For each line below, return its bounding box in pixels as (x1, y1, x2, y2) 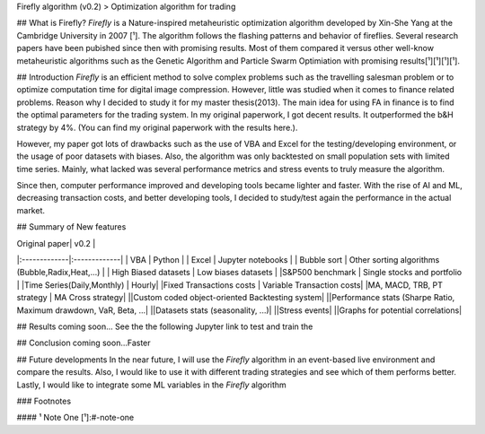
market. (16, 204, 45, 215)
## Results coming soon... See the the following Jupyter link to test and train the (16, 321, 313, 332)
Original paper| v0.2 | (16, 238, 96, 248)
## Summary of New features (16, 221, 127, 232)
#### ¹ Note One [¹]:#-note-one (16, 412, 135, 423)
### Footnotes (16, 395, 72, 406)
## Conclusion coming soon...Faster (16, 337, 152, 349)
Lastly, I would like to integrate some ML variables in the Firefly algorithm (16, 379, 287, 390)
